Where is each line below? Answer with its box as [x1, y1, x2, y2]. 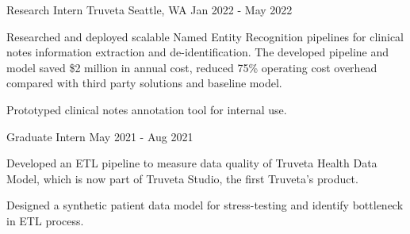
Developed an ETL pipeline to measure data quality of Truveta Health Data [6, 155, 377, 171]
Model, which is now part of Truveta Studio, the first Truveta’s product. [6, 170, 358, 186]
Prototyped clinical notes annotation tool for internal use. [6, 101, 287, 117]
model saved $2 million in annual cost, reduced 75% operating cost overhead [6, 59, 377, 75]
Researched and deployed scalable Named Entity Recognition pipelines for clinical [6, 28, 404, 44]
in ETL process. [6, 212, 84, 228]
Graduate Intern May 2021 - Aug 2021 [6, 128, 194, 144]
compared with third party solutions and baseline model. [6, 75, 282, 91]
